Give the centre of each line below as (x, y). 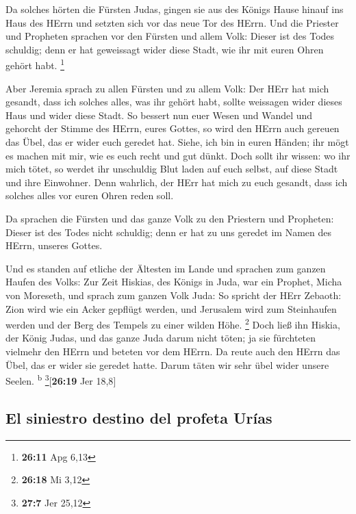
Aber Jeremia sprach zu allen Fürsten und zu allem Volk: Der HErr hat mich (167, 88)
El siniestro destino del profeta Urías (139, 417)
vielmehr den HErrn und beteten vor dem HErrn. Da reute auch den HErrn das (173, 351)
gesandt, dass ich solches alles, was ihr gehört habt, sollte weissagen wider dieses (174, 102)
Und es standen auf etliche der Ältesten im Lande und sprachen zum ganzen (166, 268)
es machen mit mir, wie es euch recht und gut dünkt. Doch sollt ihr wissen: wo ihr (178, 155)
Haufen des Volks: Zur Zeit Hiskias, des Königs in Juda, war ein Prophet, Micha (174, 282)
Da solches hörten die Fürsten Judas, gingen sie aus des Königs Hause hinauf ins (175, 9)
